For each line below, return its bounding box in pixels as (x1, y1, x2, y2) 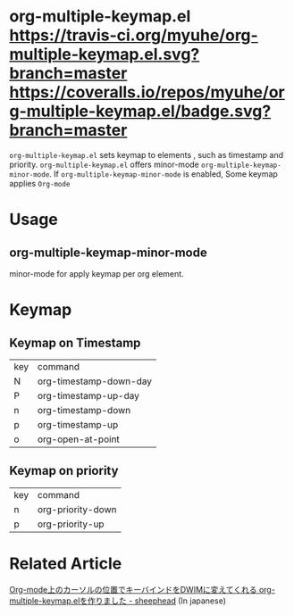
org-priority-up (37, 518, 105, 530)
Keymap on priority (9, 463, 119, 478)
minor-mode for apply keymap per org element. (9, 268, 185, 278)
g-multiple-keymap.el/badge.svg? (9, 101, 272, 121)
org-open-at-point (37, 433, 121, 445)
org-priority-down (37, 503, 118, 515)
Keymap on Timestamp (9, 335, 141, 350)
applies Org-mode (9, 178, 71, 188)
